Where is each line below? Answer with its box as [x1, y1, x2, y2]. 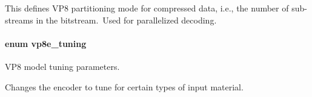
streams [5, 13, 33, 26]
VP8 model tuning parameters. [5, 60, 120, 72]
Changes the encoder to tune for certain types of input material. [5, 80, 244, 93]
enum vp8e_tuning [5, 37, 87, 49]
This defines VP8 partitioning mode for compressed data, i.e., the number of [5, 2, 289, 14]
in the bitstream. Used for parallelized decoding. [36, 13, 217, 26]
